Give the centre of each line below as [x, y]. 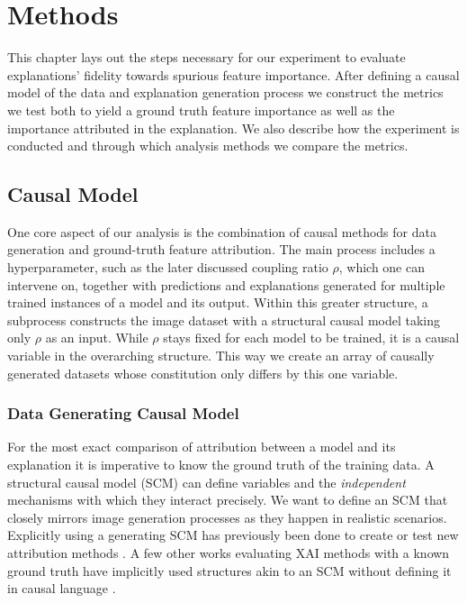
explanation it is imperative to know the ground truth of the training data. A [221, 465]
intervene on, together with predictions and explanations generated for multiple [226, 284]
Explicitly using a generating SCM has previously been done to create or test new [233, 535]
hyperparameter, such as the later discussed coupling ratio [168, 267]
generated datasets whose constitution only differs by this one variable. [203, 373]
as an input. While [97, 338]
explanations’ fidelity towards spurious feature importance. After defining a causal [233, 74]
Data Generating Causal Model [123, 413]
